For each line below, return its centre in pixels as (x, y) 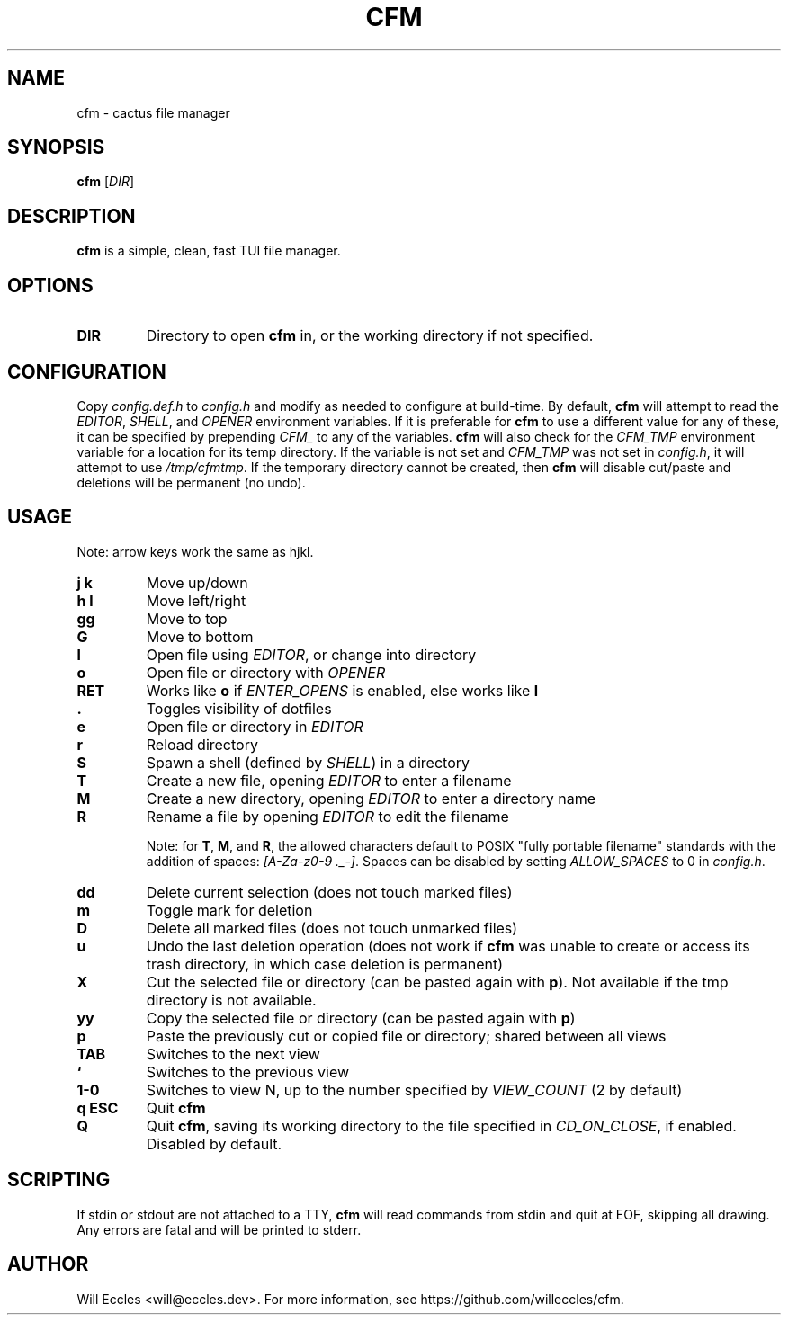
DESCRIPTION (72, 216)
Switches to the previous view (248, 1072)
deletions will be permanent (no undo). (191, 482)
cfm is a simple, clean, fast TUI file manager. (209, 251)
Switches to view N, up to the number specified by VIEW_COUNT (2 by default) (414, 1090)
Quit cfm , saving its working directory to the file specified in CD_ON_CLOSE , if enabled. (441, 1125)
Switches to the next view (233, 1054)
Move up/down (197, 582)
